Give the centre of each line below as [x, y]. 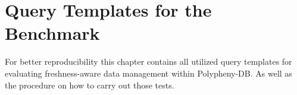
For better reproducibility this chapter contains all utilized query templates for [148, 61]
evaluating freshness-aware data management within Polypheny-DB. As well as [148, 73]
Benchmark [52, 33]
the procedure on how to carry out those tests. [90, 85]
